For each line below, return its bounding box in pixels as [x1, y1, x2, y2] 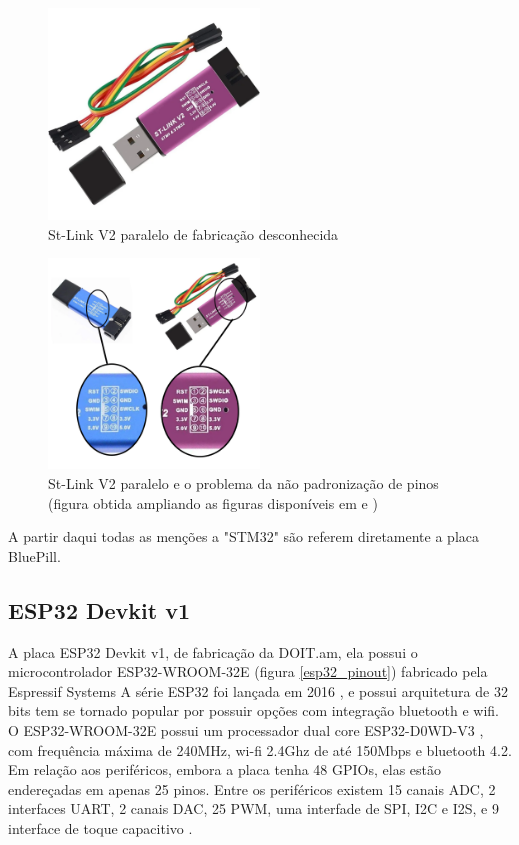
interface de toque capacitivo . [8, 817, 193, 838]
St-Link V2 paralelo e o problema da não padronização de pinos [48, 472, 439, 493]
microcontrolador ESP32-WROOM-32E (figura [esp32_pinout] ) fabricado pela [8, 661, 488, 682]
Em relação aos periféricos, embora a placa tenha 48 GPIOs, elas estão [8, 759, 442, 780]
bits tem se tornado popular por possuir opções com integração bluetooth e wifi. [8, 700, 499, 721]
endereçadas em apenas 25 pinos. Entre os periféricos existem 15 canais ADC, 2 [8, 778, 496, 799]
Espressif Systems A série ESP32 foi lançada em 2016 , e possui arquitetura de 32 [8, 680, 508, 701]
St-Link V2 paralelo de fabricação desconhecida [48, 223, 339, 244]
